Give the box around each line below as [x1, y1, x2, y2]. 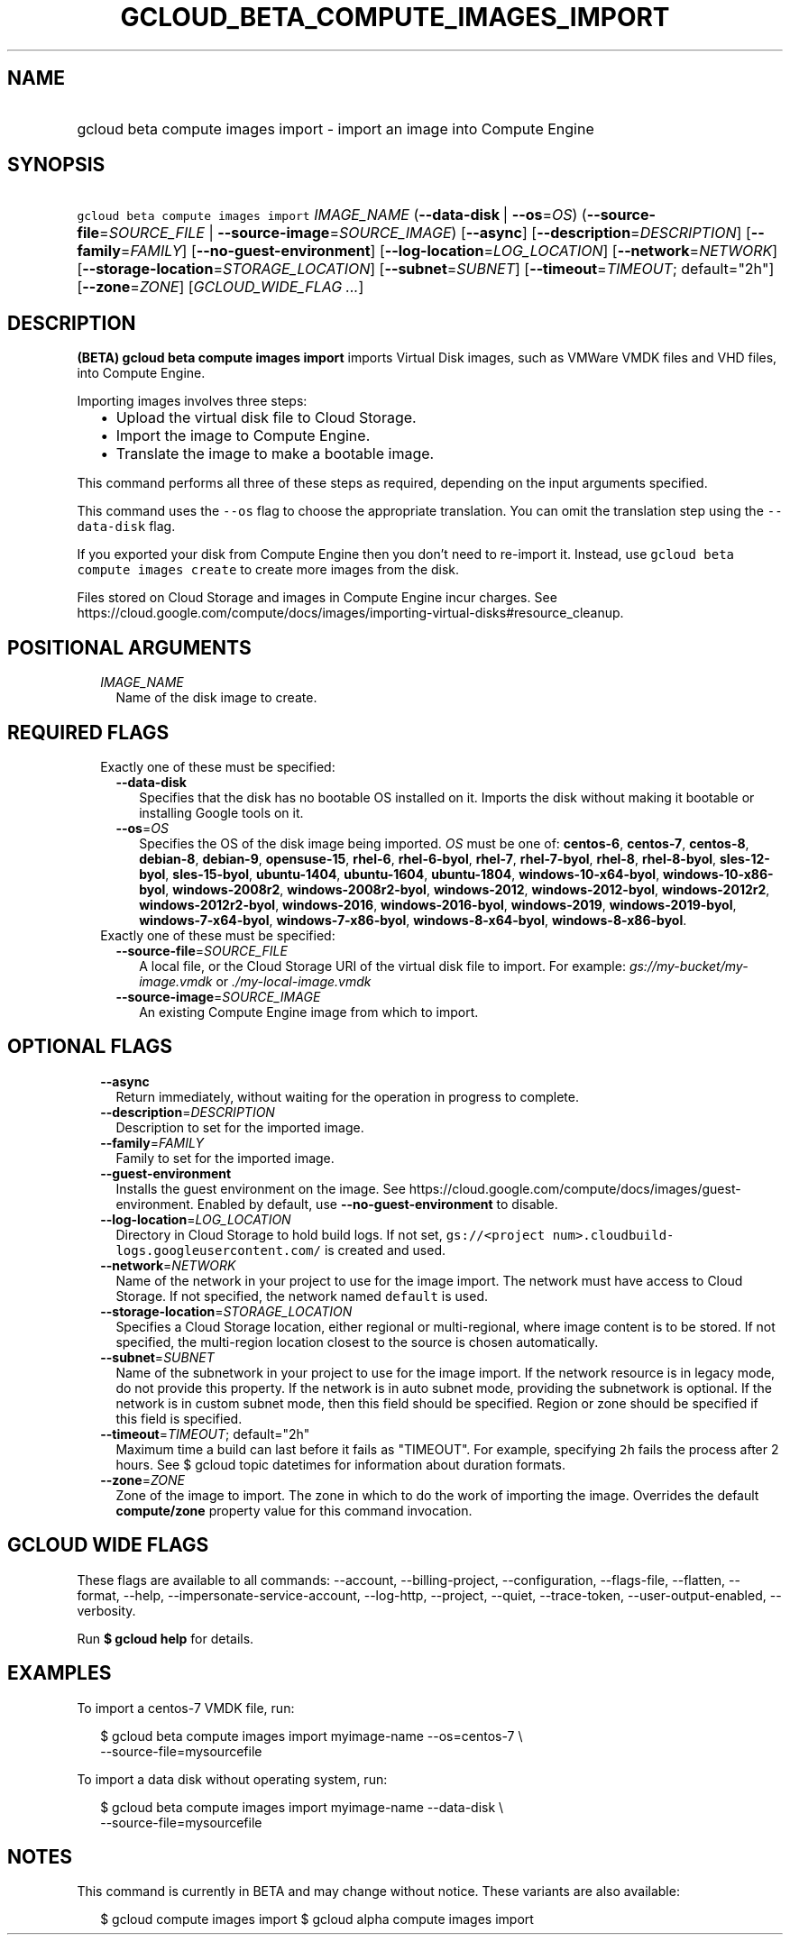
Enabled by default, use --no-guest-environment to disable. [197, 1195, 558, 1212]
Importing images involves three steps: [77, 393, 308, 409]
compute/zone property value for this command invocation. [115, 1502, 473, 1518]
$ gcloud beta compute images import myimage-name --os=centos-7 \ [100, 1727, 523, 1744]
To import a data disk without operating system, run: [77, 1771, 388, 1787]
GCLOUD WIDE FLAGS [7, 1534, 209, 1557]
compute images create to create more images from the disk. [77, 562, 460, 578]
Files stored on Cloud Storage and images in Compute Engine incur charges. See [77, 590, 557, 606]
